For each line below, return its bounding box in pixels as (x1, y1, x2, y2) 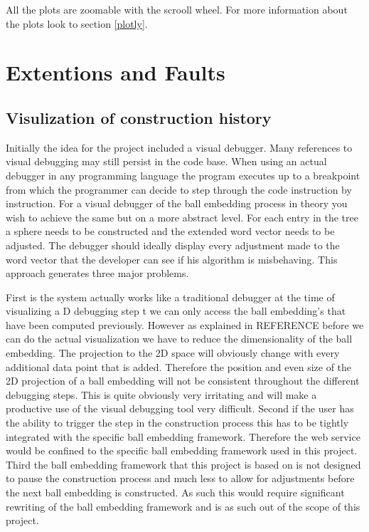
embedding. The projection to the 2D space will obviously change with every (6, 345, 340, 360)
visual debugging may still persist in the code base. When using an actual (6, 154, 327, 169)
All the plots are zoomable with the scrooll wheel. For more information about (6, 2, 348, 16)
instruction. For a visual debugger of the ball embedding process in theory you (6, 196, 348, 211)
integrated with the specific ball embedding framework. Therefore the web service (6, 429, 360, 444)
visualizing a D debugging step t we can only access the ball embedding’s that (6, 303, 346, 318)
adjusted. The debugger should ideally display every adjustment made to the (6, 237, 340, 252)
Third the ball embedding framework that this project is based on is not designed (6, 457, 361, 471)
